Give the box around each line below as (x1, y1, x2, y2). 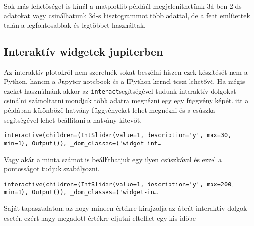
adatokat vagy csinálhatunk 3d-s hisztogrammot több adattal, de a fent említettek (4, 10, 250, 21)
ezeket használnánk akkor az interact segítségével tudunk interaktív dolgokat (4, 85, 236, 96)
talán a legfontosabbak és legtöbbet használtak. (4, 20, 146, 30)
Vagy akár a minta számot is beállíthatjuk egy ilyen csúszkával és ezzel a (4, 154, 222, 164)
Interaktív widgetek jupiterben (4, 43, 163, 59)
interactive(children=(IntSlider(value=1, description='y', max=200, (4, 181, 235, 188)
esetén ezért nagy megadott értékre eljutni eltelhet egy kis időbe (4, 212, 196, 223)
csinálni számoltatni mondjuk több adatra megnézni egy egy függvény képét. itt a (4, 95, 249, 105)
